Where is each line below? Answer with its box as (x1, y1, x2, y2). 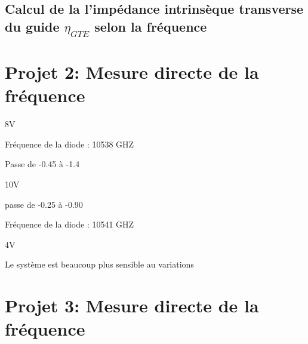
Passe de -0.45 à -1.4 (5, 158, 80, 170)
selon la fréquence (94, 17, 207, 35)
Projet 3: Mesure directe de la (5, 293, 259, 318)
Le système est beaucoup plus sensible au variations (5, 258, 194, 271)
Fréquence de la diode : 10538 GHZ (5, 137, 134, 150)
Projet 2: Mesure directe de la (5, 60, 259, 84)
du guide (5, 17, 60, 35)
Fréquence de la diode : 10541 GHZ (5, 218, 134, 231)
